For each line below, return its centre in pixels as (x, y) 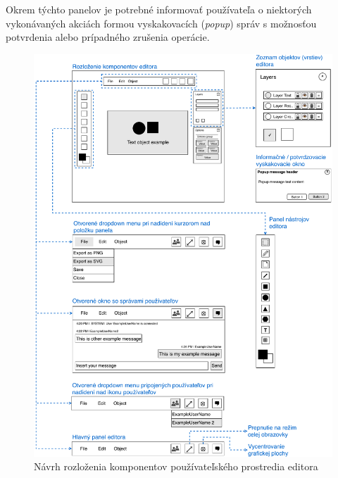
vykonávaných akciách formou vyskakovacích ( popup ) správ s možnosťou (161, 23)
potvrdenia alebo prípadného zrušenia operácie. (108, 37)
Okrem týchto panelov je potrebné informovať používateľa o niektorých (159, 9)
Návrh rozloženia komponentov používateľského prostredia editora (176, 466)
